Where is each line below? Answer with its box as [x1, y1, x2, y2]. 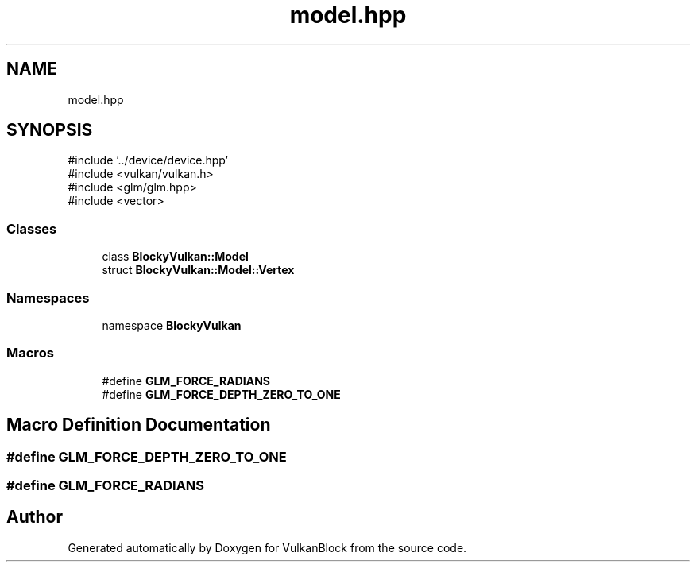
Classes [6, 220, 57, 237]
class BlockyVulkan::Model [102, 249, 249, 264]
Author [6, 507, 63, 527]
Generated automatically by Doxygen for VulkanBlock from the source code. [68, 540, 467, 554]
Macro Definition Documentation [6, 415, 271, 435]
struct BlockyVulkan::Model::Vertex [102, 263, 295, 277]
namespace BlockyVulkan [102, 318, 242, 332]
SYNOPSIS [6, 120, 93, 141]
